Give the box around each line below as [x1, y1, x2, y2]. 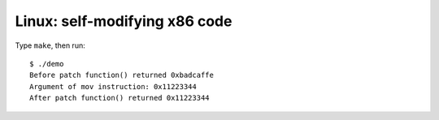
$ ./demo [29, 59, 64, 68]
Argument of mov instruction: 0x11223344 [29, 82, 197, 91]
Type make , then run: [15, 41, 85, 50]
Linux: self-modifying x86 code [15, 12, 233, 30]
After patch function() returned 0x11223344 [29, 93, 211, 103]
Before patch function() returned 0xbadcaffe [29, 71, 215, 80]
